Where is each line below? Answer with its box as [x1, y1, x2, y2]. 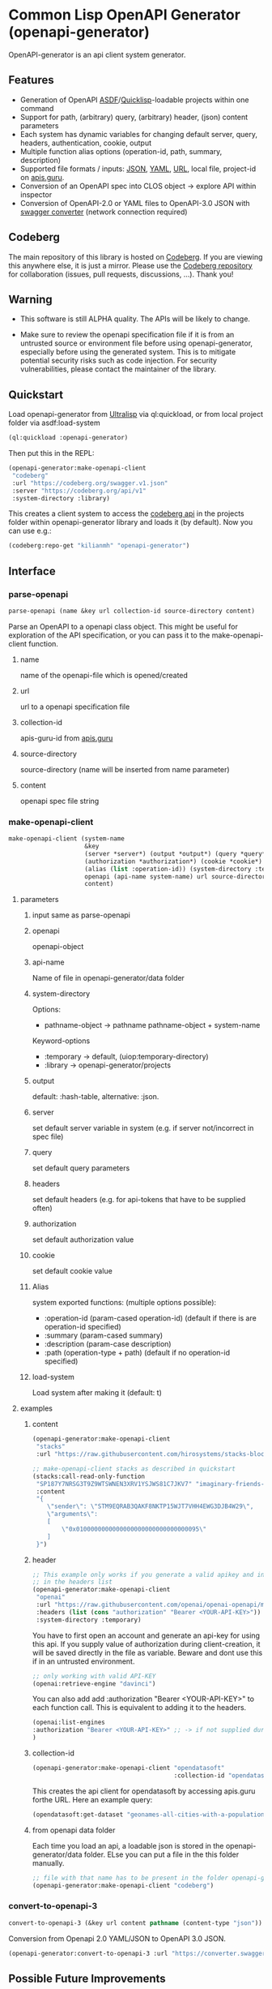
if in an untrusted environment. [32, 1656, 135, 1666]
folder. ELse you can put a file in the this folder [83, 1849, 240, 1859]
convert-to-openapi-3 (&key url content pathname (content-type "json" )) [8, 1918, 263, 1927]
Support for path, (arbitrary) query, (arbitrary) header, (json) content [19, 112, 249, 122]
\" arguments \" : [47, 1510, 99, 1519]
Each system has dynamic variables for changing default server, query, [19, 129, 257, 139]
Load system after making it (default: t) [32, 1388, 162, 1398]
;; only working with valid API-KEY [32, 1672, 156, 1680]
